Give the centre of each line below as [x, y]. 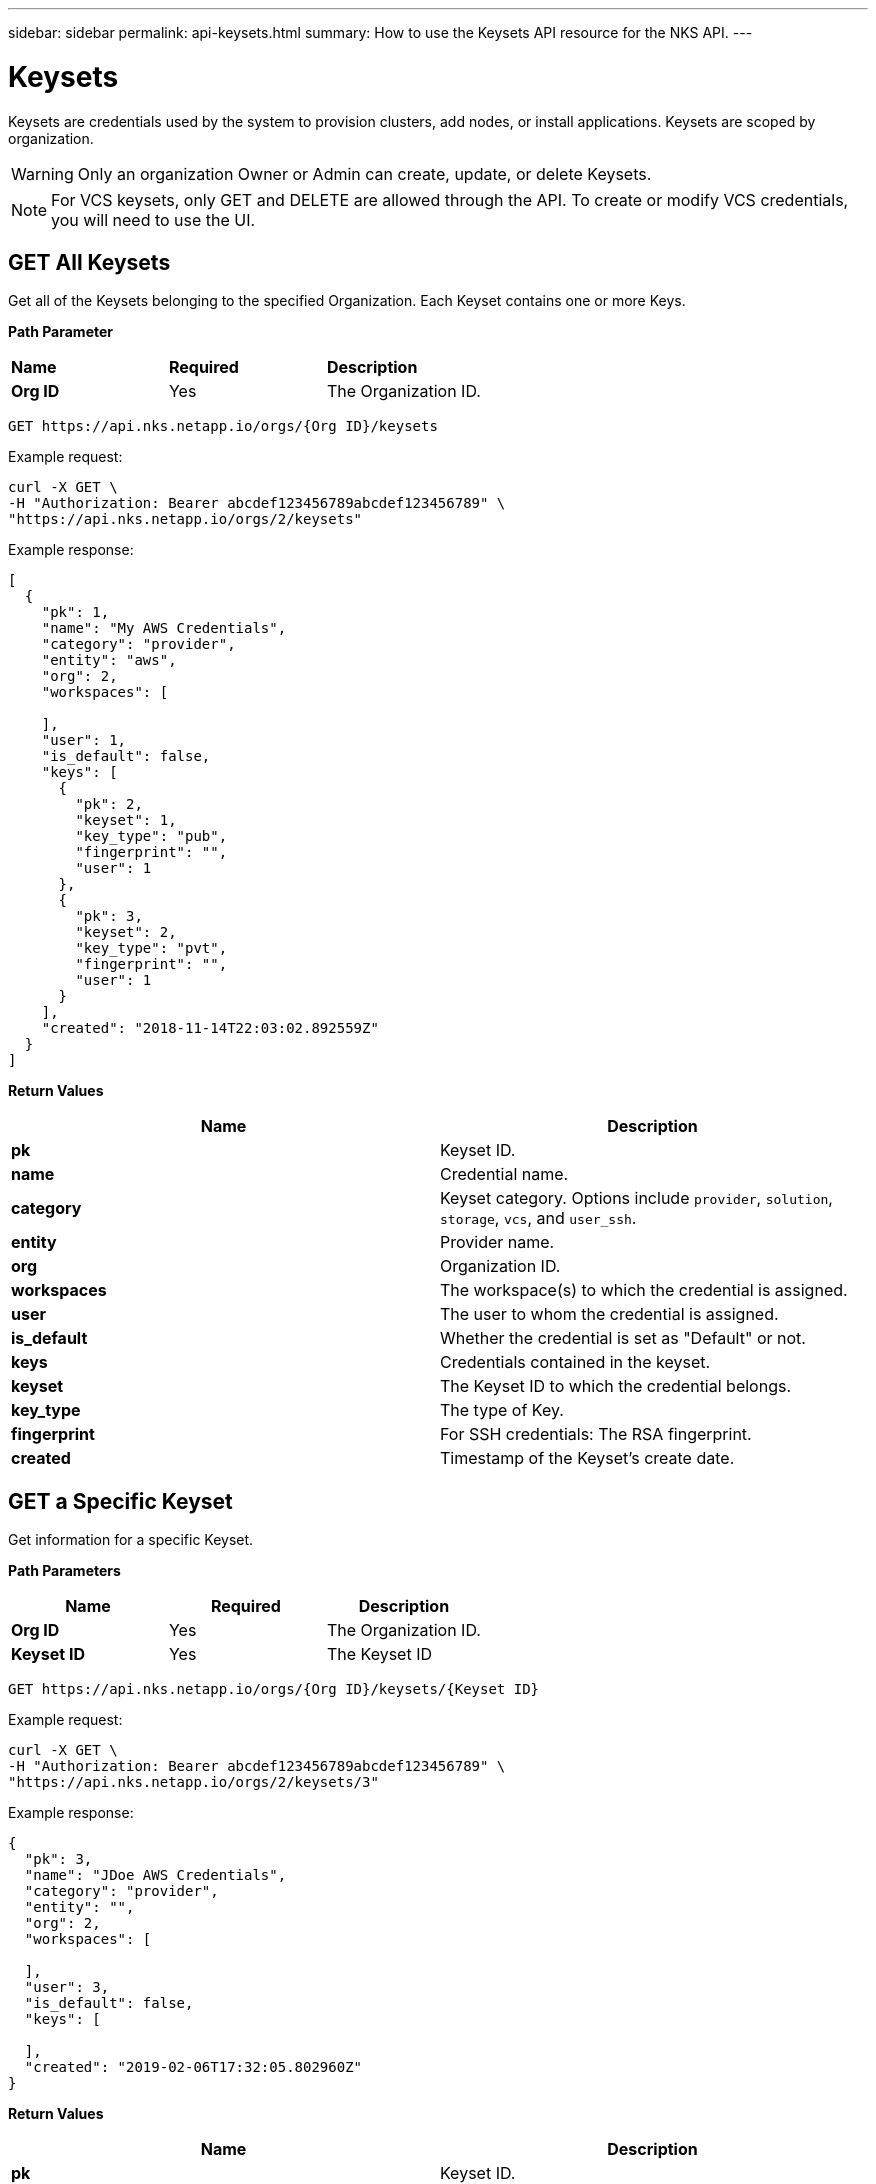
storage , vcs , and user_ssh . [538, 1218]
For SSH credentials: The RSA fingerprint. [596, 1434]
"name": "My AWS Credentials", [164, 628]
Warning [42, 173]
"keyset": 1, [126, 820]
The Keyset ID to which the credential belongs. [616, 1386]
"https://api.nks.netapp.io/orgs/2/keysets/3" [193, 1782]
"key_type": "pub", [151, 836]
